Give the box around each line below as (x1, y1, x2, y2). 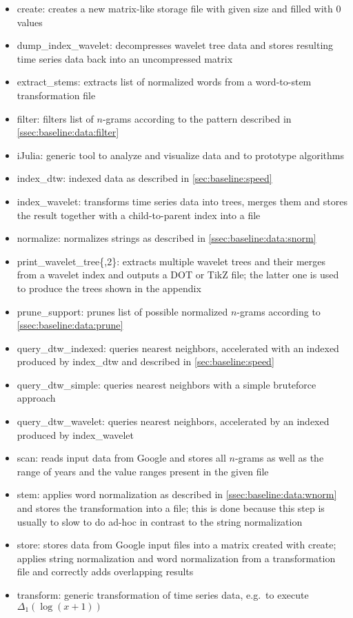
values (17, 14, 43, 29)
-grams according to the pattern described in (102, 111, 292, 125)
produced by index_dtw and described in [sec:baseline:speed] (17, 354, 274, 369)
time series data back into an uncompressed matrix (17, 51, 233, 65)
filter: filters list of (17, 111, 94, 125)
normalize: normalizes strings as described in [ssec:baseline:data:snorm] (17, 231, 316, 245)
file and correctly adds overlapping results (17, 564, 194, 579)
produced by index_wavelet (17, 427, 134, 442)
